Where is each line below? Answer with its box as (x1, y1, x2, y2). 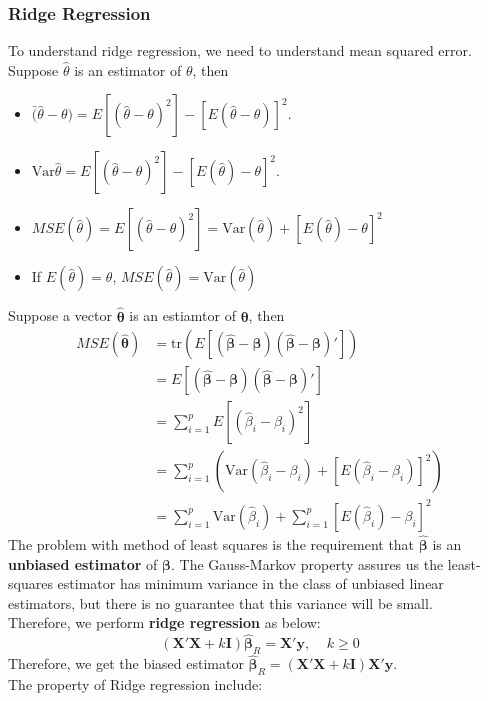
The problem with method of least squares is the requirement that (8, 534, 415, 555)
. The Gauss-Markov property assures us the (171, 553, 444, 574)
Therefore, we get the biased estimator (8, 653, 244, 674)
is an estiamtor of (129, 305, 236, 326)
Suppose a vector (8, 305, 112, 326)
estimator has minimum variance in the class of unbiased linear (57, 573, 444, 594)
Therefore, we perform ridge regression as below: (8, 612, 321, 633)
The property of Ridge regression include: (8, 674, 263, 695)
